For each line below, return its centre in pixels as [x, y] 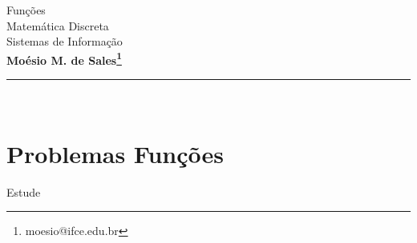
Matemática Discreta [58, 25]
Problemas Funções [115, 153]
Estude [24, 191]
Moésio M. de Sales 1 [64, 58]
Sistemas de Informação [65, 41]
